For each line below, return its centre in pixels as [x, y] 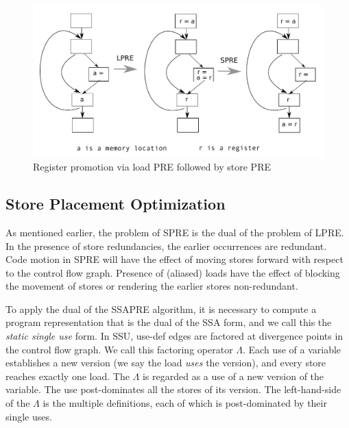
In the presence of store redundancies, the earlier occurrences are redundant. [166, 246]
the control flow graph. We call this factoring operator [119, 349]
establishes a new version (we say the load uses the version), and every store [166, 363]
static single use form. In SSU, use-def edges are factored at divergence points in [174, 336]
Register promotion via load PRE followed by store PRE [152, 167]
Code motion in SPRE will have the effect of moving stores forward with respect [174, 259]
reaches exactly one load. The [68, 376]
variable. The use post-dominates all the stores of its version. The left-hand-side [173, 389]
